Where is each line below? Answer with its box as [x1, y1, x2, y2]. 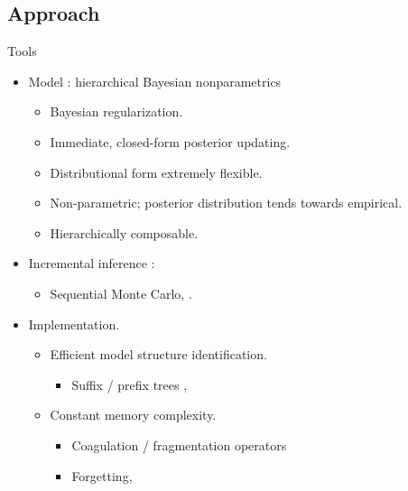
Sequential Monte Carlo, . [50, 283, 192, 302]
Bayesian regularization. [50, 102, 183, 121]
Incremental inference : [28, 254, 155, 273]
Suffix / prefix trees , [71, 375, 188, 394]
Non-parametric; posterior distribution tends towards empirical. [50, 193, 403, 212]
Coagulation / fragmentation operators [71, 435, 287, 454]
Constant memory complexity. [50, 405, 217, 424]
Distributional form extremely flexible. [50, 162, 263, 181]
